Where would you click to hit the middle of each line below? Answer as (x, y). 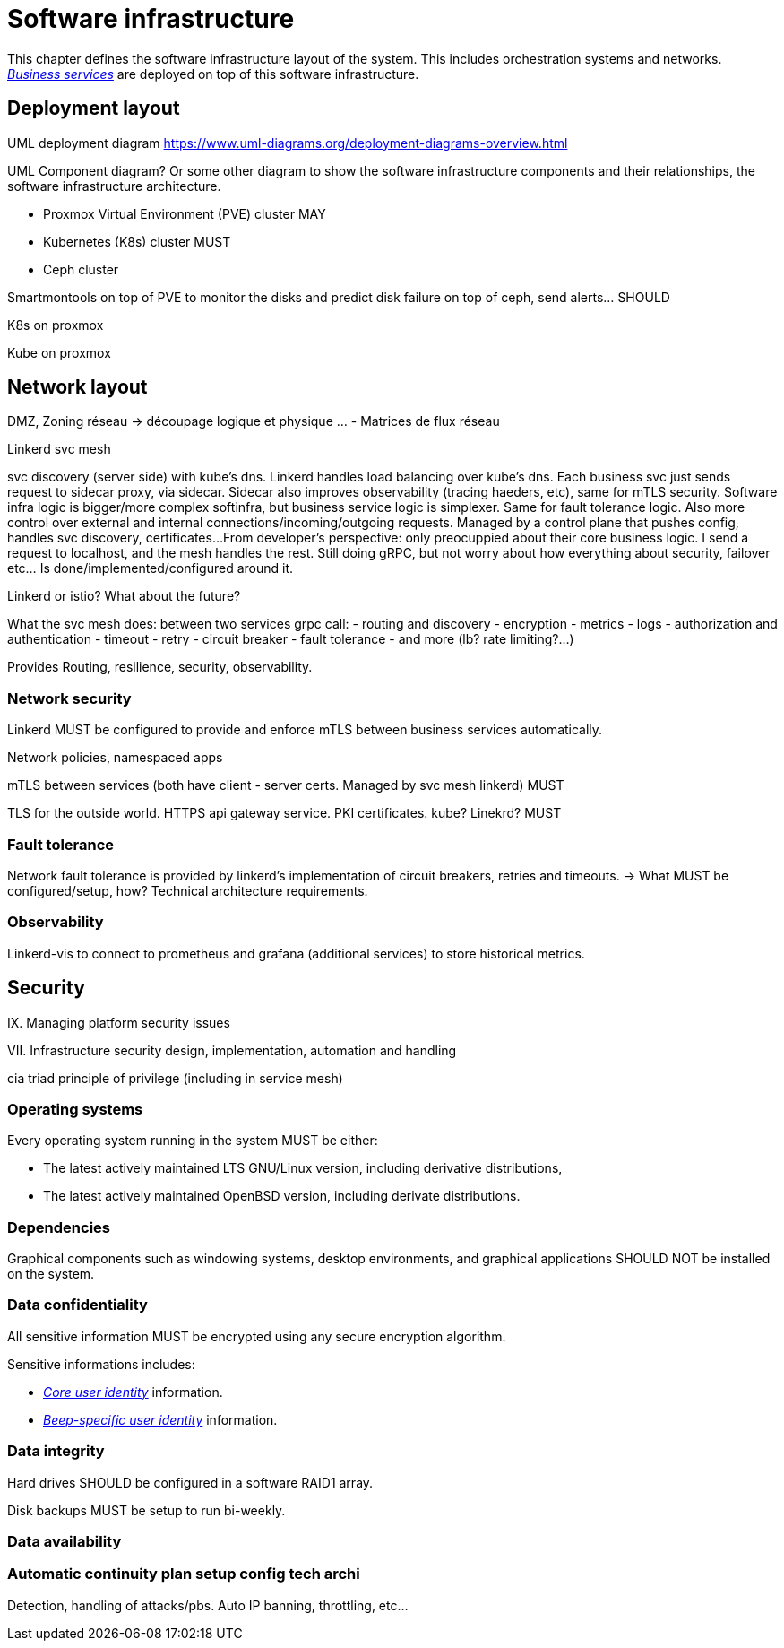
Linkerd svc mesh (59, 449)
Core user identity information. (133, 1392)
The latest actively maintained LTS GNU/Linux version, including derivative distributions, (303, 1168)
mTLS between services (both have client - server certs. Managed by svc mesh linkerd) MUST (286, 785)
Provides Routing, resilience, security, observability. (160, 667)
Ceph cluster (81, 269)
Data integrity (56, 1451)
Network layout (78, 387)
